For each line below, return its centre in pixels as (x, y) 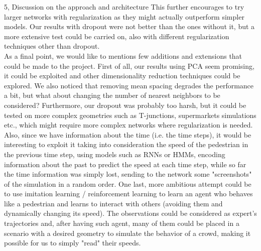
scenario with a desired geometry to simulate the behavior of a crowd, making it (127, 233)
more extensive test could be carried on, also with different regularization (117, 36)
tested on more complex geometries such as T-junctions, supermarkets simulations (130, 115)
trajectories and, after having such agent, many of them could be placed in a (122, 223)
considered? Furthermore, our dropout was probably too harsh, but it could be (125, 105)
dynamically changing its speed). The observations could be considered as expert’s (130, 213)
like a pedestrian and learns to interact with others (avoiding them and (113, 203)
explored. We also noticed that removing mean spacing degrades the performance (129, 85)
